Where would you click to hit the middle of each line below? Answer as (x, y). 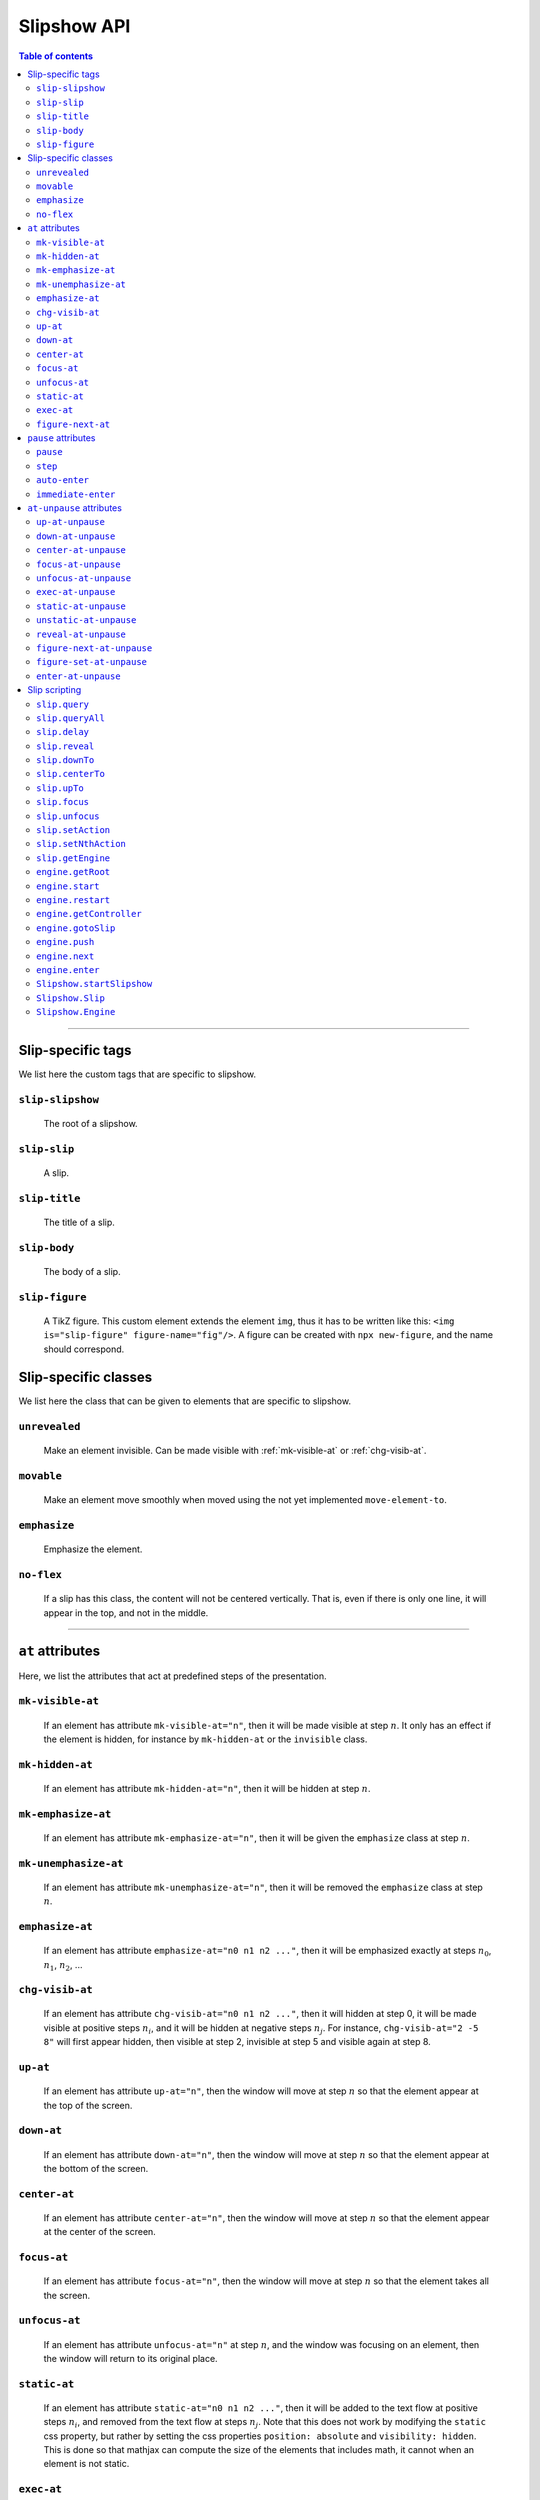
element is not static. (86, 2464)
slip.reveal (65, 746)
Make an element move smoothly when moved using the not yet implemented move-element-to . (245, 1500)
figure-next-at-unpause (94, 648)
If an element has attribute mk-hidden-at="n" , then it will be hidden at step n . (207, 1788)
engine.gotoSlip (76, 928)
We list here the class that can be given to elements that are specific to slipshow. (185, 1401)
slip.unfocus (68, 816)
